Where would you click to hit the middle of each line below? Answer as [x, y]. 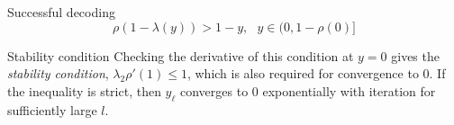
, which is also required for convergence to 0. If [316, 73]
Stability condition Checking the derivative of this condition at [181, 55]
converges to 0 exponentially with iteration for [308, 90]
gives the [415, 55]
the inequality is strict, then [84, 90]
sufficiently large [52, 109]
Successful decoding [61, 12]
